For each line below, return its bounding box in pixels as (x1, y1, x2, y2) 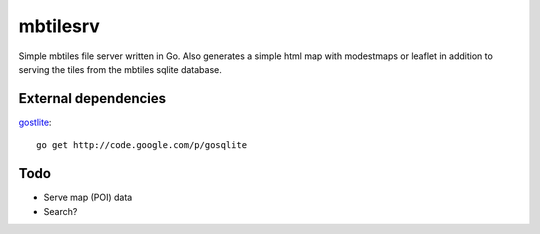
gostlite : (18, 116, 52, 128)
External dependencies (18, 90, 167, 107)
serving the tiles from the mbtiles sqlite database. (18, 63, 222, 75)
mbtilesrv (18, 15, 100, 37)
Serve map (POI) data (43, 191, 133, 204)
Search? (43, 205, 78, 217)
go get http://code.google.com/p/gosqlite (36, 140, 248, 151)
